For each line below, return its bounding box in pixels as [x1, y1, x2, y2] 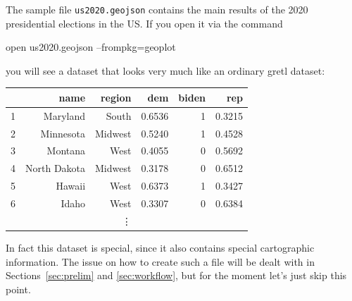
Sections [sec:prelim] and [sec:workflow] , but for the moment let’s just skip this [6, 268, 347, 283]
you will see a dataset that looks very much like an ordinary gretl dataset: [6, 63, 325, 78]
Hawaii [56, 178, 86, 193]
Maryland [43, 108, 86, 123]
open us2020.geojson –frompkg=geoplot [6, 39, 176, 54]
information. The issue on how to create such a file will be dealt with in [6, 254, 315, 269]
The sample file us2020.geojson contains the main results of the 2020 [6, 2, 308, 16]
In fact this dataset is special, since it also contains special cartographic [6, 240, 315, 254]
